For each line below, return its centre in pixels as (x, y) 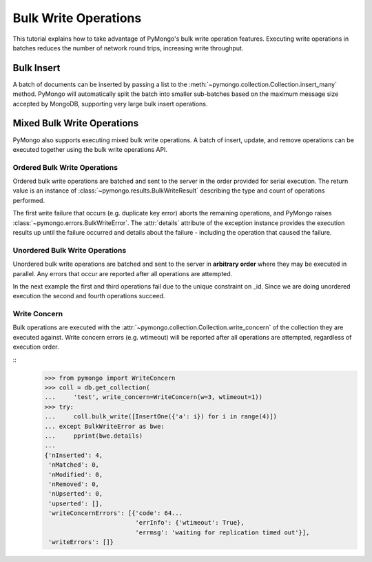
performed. (29, 200)
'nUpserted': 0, (76, 494)
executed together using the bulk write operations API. (90, 149)
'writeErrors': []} (81, 542)
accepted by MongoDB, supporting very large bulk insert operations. (110, 104)
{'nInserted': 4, (74, 455)
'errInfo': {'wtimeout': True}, (190, 523)
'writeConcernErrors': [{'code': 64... (115, 513)
